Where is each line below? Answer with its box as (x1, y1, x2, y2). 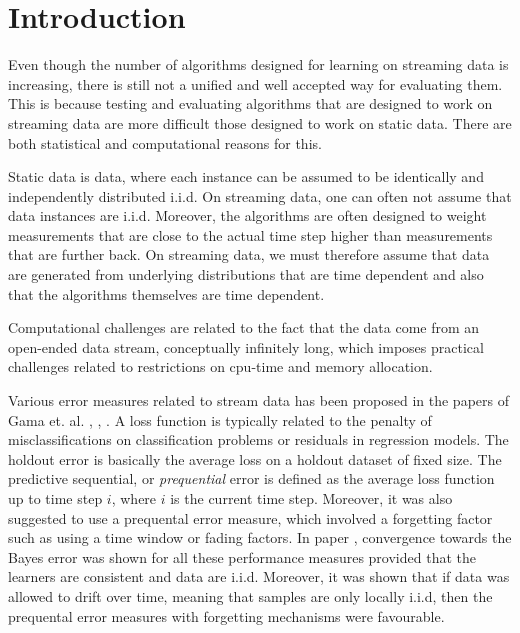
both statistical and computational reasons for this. (8, 132, 322, 153)
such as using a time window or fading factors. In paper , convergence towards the (8, 527, 512, 548)
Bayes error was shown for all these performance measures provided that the (8, 546, 476, 567)
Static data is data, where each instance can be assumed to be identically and (8, 166, 484, 187)
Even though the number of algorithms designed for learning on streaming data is (8, 54, 509, 75)
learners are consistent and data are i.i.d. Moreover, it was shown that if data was (8, 566, 510, 587)
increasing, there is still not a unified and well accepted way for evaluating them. (8, 73, 503, 94)
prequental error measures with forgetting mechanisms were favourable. (8, 605, 445, 626)
